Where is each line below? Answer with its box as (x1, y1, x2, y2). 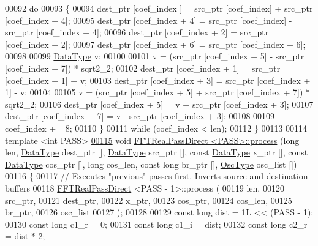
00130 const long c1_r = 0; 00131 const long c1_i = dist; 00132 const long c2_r (5, 217, 308, 230)
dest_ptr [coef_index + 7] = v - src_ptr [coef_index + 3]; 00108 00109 (5, 110, 275, 122)
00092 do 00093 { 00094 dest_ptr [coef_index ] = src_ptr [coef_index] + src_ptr (5, 2, 313, 14)
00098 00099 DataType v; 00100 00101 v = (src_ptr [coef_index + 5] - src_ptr (5, 50, 305, 62)
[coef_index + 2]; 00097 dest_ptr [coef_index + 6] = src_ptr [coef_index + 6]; (5, 37, 306, 50)
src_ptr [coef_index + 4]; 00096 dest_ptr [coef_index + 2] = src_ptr (5, 26, 269, 39)
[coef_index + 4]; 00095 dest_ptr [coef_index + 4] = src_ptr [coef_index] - (5, 13, 292, 26)
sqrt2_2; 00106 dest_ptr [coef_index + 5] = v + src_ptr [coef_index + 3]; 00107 (5, 97, 314, 110)
